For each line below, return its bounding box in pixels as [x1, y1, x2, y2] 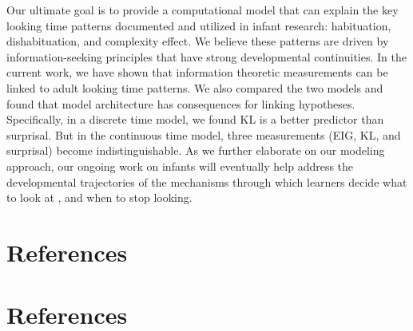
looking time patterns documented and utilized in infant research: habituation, [6, 17, 391, 33]
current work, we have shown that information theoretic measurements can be [6, 64, 388, 81]
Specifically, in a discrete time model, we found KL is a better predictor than [6, 111, 384, 128]
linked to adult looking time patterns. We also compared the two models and [6, 79, 383, 96]
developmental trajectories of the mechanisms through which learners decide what [6, 173, 407, 190]
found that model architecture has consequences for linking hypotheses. [6, 95, 355, 112]
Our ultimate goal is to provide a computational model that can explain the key [6, 2, 399, 18]
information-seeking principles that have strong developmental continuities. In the [6, 48, 407, 65]
